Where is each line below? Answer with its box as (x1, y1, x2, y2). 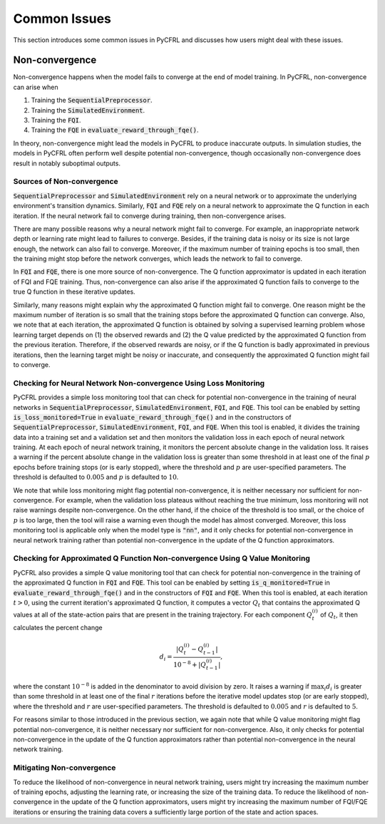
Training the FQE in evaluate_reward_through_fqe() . (31, 125, 199, 135)
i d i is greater (324, 682, 362, 692)
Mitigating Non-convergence (13, 763, 116, 773)
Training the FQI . (31, 116, 81, 125)
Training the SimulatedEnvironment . (31, 105, 145, 114)
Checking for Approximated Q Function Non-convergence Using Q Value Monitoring (13, 553, 310, 563)
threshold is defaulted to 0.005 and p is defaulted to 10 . (13, 473, 179, 481)
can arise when (13, 83, 58, 91)
